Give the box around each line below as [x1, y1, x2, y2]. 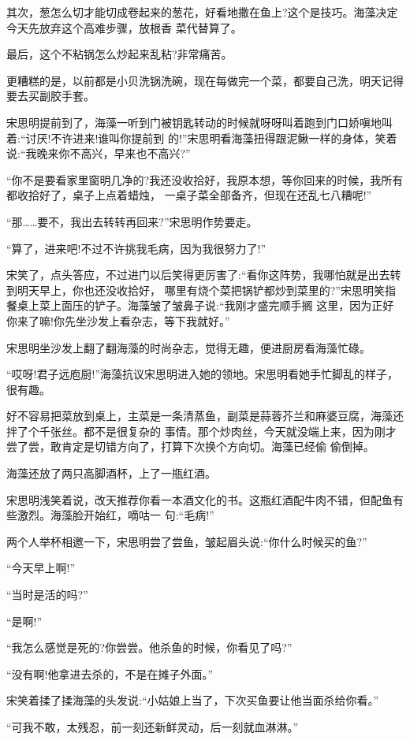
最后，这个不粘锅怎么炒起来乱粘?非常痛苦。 [6, 46, 233, 62]
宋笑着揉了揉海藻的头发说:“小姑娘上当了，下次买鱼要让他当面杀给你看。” [6, 692, 379, 708]
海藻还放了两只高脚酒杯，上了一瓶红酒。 [6, 465, 216, 482]
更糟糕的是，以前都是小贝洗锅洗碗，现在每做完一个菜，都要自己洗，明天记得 [6, 72, 404, 88]
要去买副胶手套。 [6, 87, 95, 104]
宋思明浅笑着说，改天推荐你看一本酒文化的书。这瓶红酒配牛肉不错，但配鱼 [6, 491, 393, 508]
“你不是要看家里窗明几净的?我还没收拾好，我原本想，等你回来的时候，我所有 [6, 171, 404, 188]
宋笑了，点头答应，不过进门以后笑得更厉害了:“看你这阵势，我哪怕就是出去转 [6, 266, 401, 283]
